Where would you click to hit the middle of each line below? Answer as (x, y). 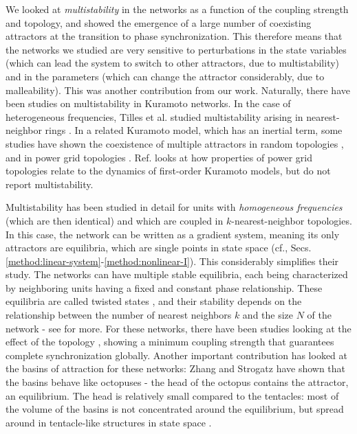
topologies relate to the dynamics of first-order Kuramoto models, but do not (168, 171)
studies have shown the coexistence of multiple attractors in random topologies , (175, 143)
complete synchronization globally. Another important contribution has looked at (176, 355)
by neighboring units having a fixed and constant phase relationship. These (164, 287)
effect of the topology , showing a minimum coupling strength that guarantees (170, 342)
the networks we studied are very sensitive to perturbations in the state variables (176, 49)
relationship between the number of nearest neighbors (119, 315)
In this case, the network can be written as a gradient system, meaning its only (173, 234)
